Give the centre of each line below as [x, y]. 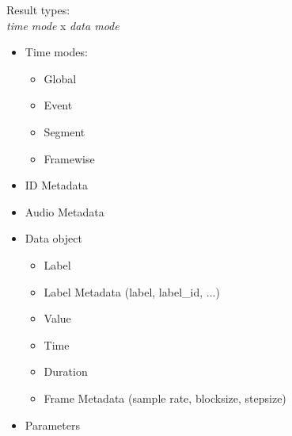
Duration [66, 371]
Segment [64, 131]
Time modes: [56, 52]
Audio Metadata [64, 211]
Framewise [69, 158]
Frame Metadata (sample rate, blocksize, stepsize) [165, 398]
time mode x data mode [63, 25]
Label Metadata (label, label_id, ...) [132, 291]
